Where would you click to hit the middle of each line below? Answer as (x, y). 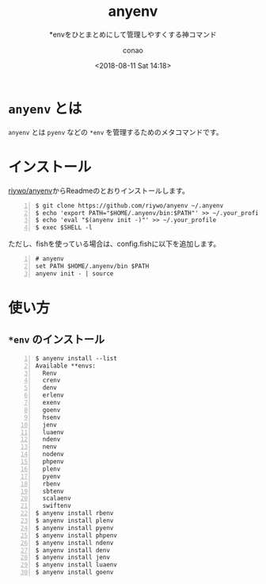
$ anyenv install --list (76, 358)
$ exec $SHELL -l (64, 228)
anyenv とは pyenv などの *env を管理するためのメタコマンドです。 (116, 132)
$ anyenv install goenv (74, 572)
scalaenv (57, 498)
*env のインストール (57, 340)
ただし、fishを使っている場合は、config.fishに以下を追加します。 (114, 244)
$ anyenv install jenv (73, 558)
